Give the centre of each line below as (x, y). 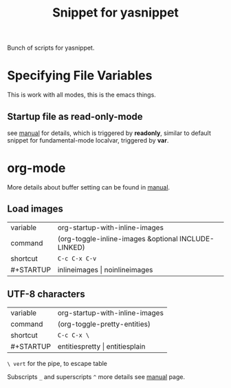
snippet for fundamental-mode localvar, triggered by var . (88, 140)
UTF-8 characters (46, 294)
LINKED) (71, 247)
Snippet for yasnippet (115, 13)
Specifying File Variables (80, 75)
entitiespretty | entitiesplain (101, 346)
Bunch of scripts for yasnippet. (51, 48)
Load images (35, 209)
